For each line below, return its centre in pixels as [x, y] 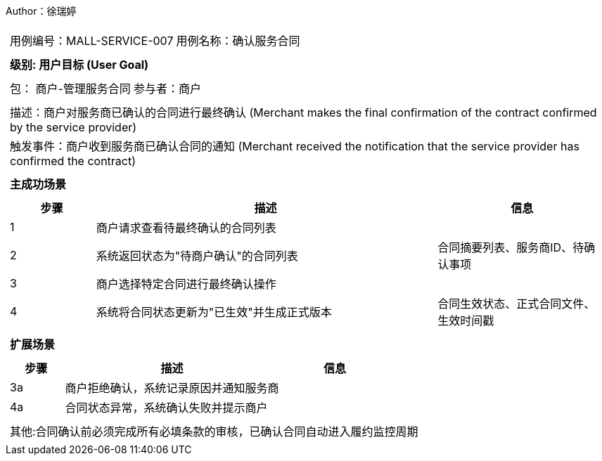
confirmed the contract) [73, 161]
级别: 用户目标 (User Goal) [79, 65]
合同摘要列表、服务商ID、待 [511, 247]
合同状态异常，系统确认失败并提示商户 [166, 408]
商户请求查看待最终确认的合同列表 [186, 228]
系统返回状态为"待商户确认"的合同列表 [197, 256]
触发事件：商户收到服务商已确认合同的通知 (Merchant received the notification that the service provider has [295, 146]
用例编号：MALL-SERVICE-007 [92, 41]
